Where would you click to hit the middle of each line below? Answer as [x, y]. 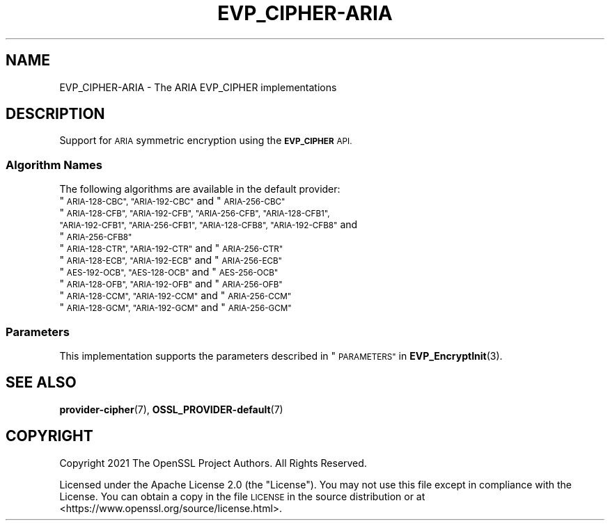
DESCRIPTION [55, 114]
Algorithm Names [54, 165]
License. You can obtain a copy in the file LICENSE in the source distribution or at [242, 496]
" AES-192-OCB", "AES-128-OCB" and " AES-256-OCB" [169, 272]
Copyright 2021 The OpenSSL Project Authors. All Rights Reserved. [213, 463]
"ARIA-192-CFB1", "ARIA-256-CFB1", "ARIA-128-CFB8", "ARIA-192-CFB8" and [209, 225]
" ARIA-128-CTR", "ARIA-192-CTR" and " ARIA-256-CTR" [171, 248]
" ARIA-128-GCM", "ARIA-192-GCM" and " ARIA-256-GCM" [175, 308]
